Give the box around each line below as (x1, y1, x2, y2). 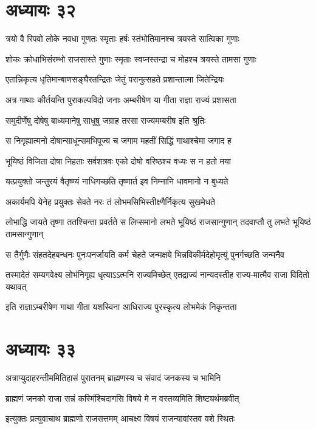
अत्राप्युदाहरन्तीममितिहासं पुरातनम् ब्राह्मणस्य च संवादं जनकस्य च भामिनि (5, 371, 221, 384)
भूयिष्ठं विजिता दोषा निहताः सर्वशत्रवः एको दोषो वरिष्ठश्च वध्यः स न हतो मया (5, 154, 231, 167)
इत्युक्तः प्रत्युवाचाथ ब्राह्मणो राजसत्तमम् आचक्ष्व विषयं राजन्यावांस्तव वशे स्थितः (5, 412, 235, 425)
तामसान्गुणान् (5, 228, 44, 240)
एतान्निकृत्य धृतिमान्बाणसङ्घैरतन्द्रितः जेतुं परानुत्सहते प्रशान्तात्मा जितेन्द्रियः (5, 73, 224, 86)
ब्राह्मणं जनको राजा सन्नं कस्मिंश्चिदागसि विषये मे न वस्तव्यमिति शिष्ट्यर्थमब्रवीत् (5, 391, 239, 404)
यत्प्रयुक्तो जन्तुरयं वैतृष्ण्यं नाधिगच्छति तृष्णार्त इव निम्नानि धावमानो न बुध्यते (5, 175, 228, 187)
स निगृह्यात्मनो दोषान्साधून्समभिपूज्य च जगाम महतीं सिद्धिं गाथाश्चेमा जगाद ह (5, 134, 232, 147)
